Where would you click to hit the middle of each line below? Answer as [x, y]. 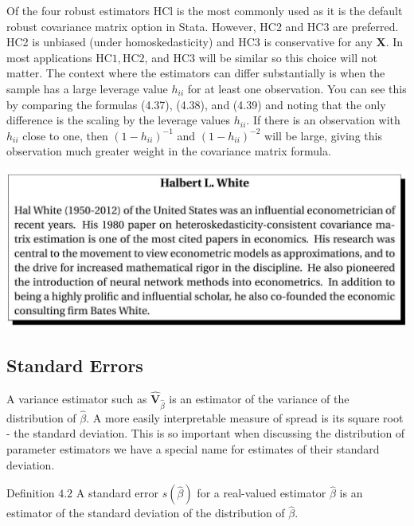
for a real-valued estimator [262, 493]
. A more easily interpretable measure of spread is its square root [245, 417]
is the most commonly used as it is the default [289, 10]
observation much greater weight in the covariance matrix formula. [169, 151]
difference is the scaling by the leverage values [119, 120]
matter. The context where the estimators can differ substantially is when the [196, 73]
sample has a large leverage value [87, 88]
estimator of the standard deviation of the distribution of [146, 513]
